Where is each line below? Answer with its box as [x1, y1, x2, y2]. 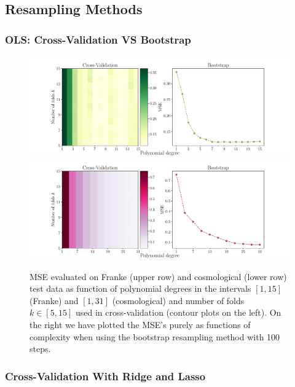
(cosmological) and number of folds [112, 294, 245, 307]
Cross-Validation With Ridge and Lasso [5, 368, 206, 383]
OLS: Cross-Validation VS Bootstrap [5, 31, 191, 47]
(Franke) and [29, 294, 79, 307]
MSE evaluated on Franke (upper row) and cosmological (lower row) [29, 270, 287, 283]
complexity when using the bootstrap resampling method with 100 [29, 330, 280, 343]
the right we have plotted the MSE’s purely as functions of [29, 318, 251, 330]
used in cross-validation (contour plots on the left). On [75, 306, 281, 319]
